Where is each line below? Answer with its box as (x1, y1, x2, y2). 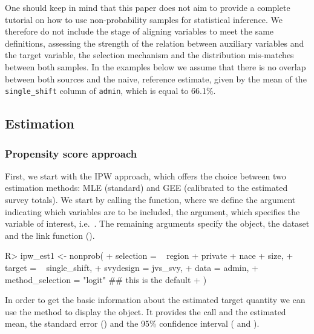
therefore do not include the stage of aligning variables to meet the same (5, 25, 274, 38)
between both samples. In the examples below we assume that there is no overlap (5, 60, 306, 73)
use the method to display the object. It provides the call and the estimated (5, 305, 286, 318)
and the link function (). (5, 229, 95, 241)
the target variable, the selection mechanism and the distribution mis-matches (5, 48, 294, 61)
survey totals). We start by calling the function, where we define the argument (5, 193, 296, 205)
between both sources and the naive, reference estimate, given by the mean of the (5, 72, 307, 85)
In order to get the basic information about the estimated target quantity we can (5, 293, 306, 306)
